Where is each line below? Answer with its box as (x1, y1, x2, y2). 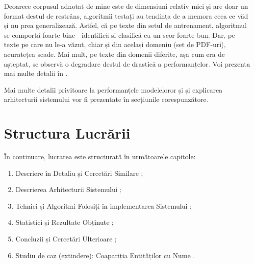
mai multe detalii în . (4, 68, 68, 78)
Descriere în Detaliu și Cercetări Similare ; (15, 168, 143, 178)
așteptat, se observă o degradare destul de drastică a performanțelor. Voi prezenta (4, 58, 250, 69)
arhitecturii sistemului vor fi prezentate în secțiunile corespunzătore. (4, 94, 208, 104)
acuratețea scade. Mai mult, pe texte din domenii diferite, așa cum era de (4, 48, 225, 59)
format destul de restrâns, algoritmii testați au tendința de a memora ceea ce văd (4, 10, 248, 21)
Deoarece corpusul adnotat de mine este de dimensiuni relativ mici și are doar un (4, 1, 248, 11)
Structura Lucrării (4, 123, 130, 143)
